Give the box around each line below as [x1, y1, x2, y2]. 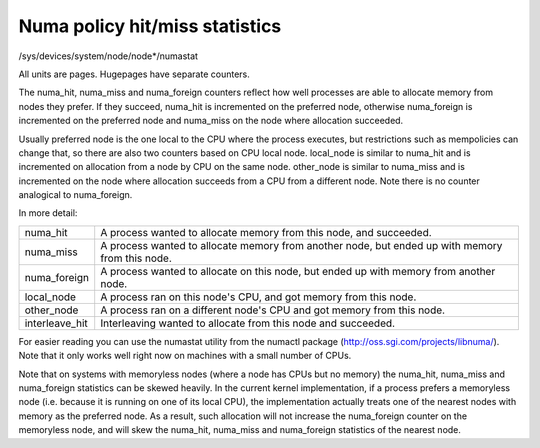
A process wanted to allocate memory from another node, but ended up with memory [100, 238, 503, 252]
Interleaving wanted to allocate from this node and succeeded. [100, 316, 395, 330]
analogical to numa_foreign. [18, 189, 133, 201]
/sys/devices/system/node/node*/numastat [18, 50, 199, 62]
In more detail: [18, 207, 78, 219]
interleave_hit [24, 316, 89, 330]
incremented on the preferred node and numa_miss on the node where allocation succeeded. [18, 115, 404, 127]
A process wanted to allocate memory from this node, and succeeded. [100, 225, 432, 239]
